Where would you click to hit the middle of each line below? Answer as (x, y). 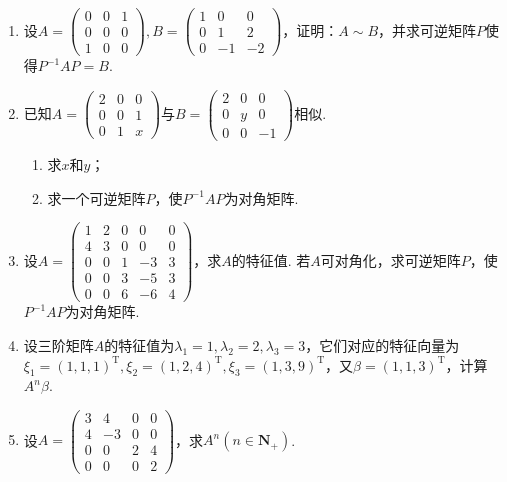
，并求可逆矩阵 (427, 29)
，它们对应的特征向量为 (382, 344)
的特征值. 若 (271, 259)
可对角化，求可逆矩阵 (390, 259)
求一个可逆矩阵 (96, 197)
